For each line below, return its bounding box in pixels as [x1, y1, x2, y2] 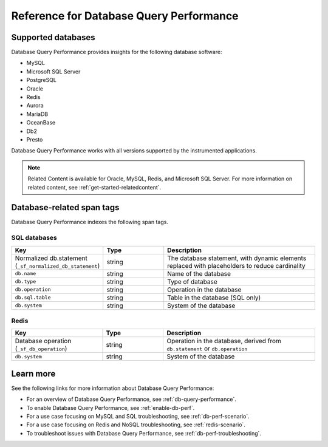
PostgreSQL [26, 77, 57, 84]
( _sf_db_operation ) [15, 344, 67, 353]
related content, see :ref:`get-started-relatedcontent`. [27, 183, 162, 191]
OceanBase [26, 119, 56, 126]
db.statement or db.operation [166, 344, 248, 353]
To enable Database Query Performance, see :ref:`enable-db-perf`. [26, 404, 195, 411]
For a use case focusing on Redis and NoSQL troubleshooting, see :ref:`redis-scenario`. [26, 421, 246, 428]
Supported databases [11, 32, 95, 43]
